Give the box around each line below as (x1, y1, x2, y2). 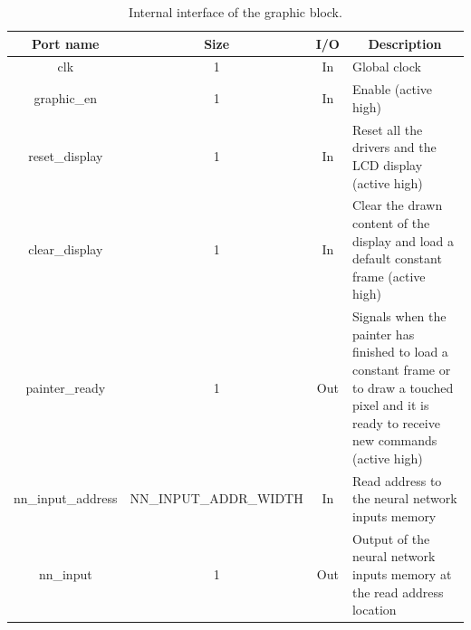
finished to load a (351, 342, 448, 361)
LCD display (351, 155, 423, 174)
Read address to (351, 471, 442, 490)
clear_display (28, 240, 103, 259)
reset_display (28, 147, 103, 166)
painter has (351, 324, 415, 343)
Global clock (351, 57, 421, 76)
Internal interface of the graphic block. (129, 3, 342, 21)
